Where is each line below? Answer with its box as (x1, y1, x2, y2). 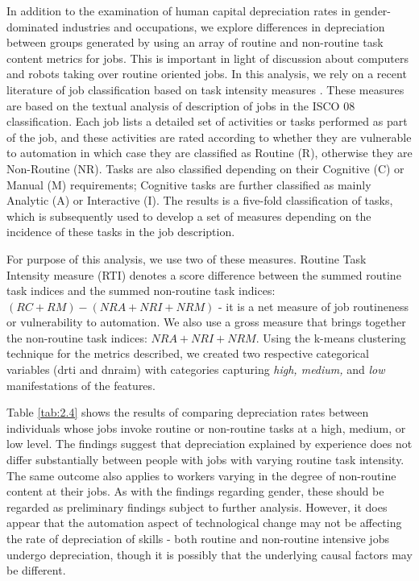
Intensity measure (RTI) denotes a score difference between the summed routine (6, 266, 401, 283)
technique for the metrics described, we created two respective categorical (6, 345, 369, 362)
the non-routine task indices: (6, 329, 147, 346)
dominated (6, 18, 59, 35)
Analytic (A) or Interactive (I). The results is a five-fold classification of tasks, (6, 192, 393, 209)
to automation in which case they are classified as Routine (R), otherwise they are (6, 144, 413, 161)
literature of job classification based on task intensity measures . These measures (6, 81, 404, 98)
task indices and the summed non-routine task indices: (6, 282, 276, 299)
